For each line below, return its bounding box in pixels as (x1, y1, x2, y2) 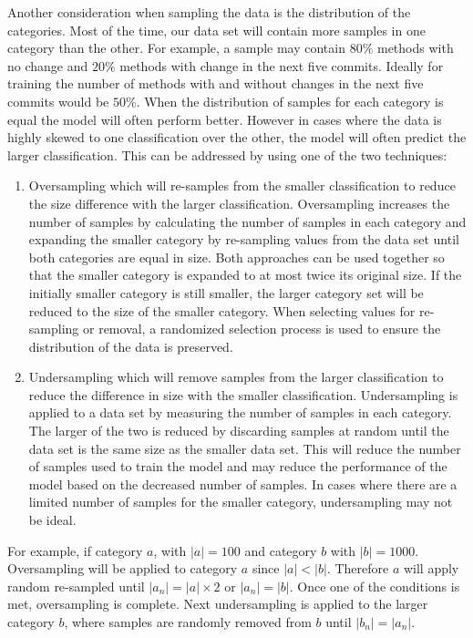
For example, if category (7, 540, 143, 560)
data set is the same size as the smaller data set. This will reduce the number (28, 438, 461, 458)
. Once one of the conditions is (289, 576, 460, 595)
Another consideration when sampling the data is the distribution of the (7, 3, 411, 21)
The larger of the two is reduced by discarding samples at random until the (28, 421, 449, 440)
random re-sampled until (7, 576, 145, 595)
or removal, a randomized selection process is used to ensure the (82, 319, 441, 338)
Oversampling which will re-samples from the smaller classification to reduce (28, 176, 456, 195)
